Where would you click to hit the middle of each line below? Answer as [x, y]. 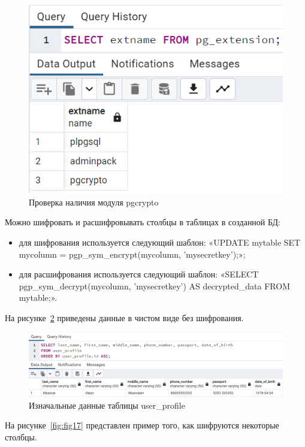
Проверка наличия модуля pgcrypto [94, 202]
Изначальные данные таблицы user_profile [107, 405]
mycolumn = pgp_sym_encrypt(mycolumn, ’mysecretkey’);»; [132, 254]
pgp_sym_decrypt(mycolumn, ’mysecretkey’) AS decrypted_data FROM [154, 286]
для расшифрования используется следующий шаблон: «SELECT [139, 274]
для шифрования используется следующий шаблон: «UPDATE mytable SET [160, 242]
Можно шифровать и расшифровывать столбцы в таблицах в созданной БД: [143, 222]
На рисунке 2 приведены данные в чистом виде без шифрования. [124, 317]
